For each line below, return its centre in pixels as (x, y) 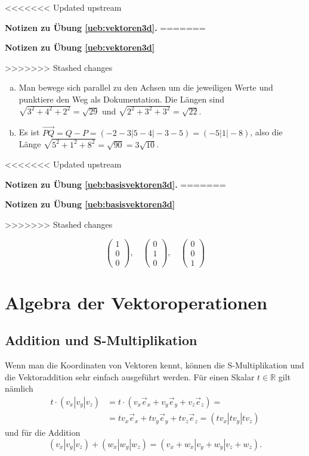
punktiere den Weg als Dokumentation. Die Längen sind (121, 99)
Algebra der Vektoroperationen (136, 302)
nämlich (19, 388)
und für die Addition (43, 432)
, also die (266, 132)
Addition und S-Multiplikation (101, 340)
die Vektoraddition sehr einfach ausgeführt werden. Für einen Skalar (130, 376)
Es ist (29, 132)
